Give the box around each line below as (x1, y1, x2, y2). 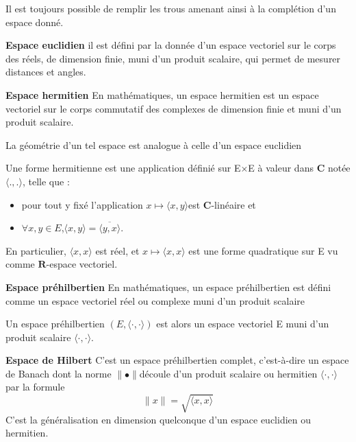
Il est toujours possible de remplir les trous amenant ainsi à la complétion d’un (5, 1, 336, 15)
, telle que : (22, 174, 70, 188)
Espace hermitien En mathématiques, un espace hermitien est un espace (5, 87, 319, 102)
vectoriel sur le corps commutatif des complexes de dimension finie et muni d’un (5, 101, 342, 115)
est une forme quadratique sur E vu (188, 243, 338, 257)
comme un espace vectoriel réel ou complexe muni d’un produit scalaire (5, 293, 305, 307)
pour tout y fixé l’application (21, 197, 143, 211)
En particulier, (5, 243, 66, 257)
